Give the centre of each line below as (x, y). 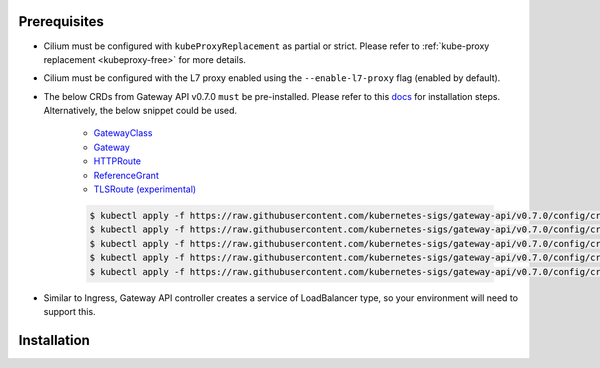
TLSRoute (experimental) (145, 189)
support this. (69, 311)
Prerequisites (61, 21)
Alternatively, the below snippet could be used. (140, 111)
